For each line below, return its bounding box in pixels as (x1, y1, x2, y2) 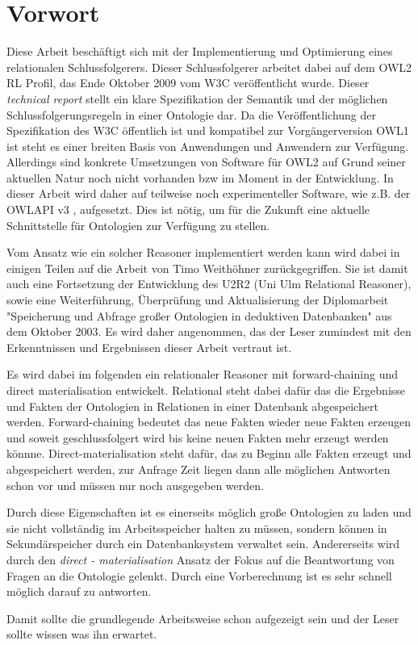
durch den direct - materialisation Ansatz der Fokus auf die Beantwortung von (6, 551, 395, 568)
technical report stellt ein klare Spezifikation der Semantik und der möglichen (6, 90, 388, 107)
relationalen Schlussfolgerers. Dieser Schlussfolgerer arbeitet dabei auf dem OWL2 (6, 58, 412, 75)
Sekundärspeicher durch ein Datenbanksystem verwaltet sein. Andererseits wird (6, 535, 400, 552)
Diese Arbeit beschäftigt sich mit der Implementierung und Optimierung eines (6, 43, 393, 60)
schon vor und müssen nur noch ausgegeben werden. (6, 476, 264, 493)
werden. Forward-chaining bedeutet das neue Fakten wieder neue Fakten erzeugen (6, 413, 411, 430)
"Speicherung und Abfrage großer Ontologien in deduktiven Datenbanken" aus (6, 307, 392, 324)
